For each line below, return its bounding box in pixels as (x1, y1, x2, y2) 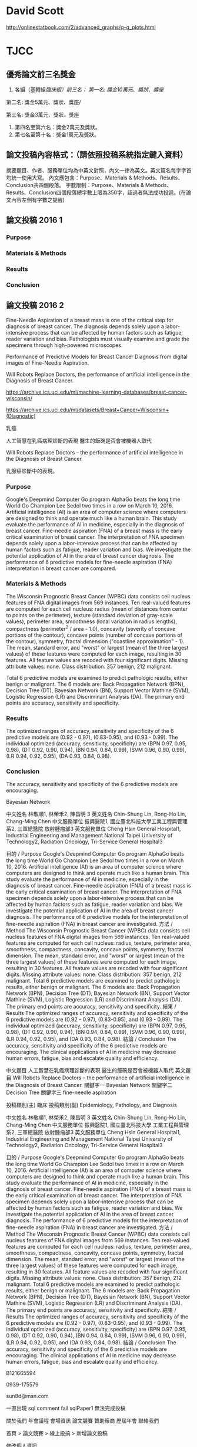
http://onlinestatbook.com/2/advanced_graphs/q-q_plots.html (6, 24, 156, 31)
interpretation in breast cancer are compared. (6, 565, 116, 572)
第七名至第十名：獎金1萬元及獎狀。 (14, 131, 100, 138)
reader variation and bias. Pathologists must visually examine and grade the (6, 335, 190, 342)
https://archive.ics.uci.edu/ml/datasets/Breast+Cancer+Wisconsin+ (6, 406, 169, 413)
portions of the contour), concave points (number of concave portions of (6, 631, 183, 639)
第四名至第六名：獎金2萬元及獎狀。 (14, 123, 101, 130)
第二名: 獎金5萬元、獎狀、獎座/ (6, 99, 81, 106)
